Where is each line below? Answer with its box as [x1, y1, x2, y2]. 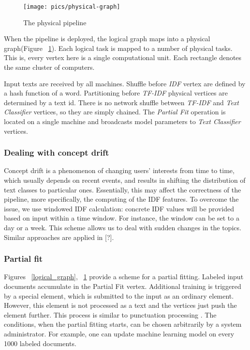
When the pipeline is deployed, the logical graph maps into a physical [4, 33, 210, 44]
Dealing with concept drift [4, 146, 109, 159]
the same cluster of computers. [4, 62, 95, 72]
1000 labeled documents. [4, 338, 76, 348]
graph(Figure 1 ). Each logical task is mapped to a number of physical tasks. [4, 43, 233, 53]
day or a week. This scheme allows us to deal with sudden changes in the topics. [4, 222, 241, 232]
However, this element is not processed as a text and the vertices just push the [4, 300, 237, 310]
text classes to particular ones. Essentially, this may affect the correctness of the [4, 184, 241, 194]
